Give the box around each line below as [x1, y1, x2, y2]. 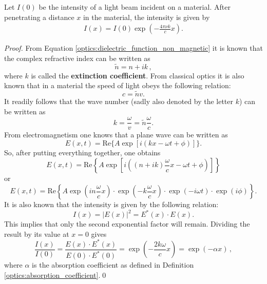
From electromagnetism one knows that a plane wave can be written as [4, 129, 228, 140]
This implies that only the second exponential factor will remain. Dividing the [4, 218, 250, 229]
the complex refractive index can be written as [4, 52, 150, 63]
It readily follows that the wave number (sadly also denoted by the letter [4, 96, 233, 107]
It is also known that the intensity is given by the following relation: [4, 199, 219, 210]
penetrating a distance [4, 11, 74, 22]
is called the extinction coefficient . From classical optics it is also [31, 70, 244, 80]
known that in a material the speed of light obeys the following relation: [4, 80, 231, 91]
